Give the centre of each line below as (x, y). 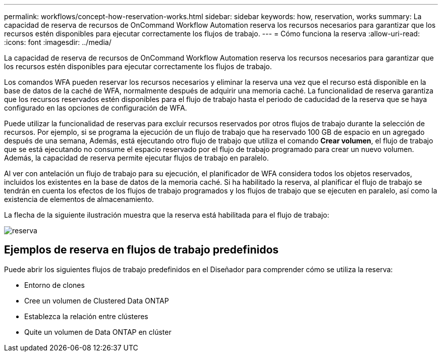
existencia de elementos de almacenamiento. (79, 199)
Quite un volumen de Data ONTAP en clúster (98, 332)
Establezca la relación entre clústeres (86, 316)
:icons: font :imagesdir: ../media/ (58, 42)
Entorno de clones (54, 285)
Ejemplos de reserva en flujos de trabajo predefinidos (142, 250)
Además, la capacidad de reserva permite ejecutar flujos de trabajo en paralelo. (136, 158)
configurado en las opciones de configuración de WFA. (96, 108)
